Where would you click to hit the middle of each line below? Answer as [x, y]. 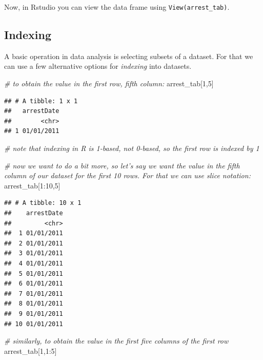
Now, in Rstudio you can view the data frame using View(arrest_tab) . [117, 7]
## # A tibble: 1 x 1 [41, 101]
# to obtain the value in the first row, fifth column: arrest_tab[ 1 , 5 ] [109, 83]
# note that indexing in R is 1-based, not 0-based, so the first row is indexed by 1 [132, 148]
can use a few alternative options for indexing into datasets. [98, 66]
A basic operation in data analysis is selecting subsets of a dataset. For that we [129, 56]
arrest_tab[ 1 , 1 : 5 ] [31, 350]
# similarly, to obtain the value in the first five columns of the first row [116, 341]
